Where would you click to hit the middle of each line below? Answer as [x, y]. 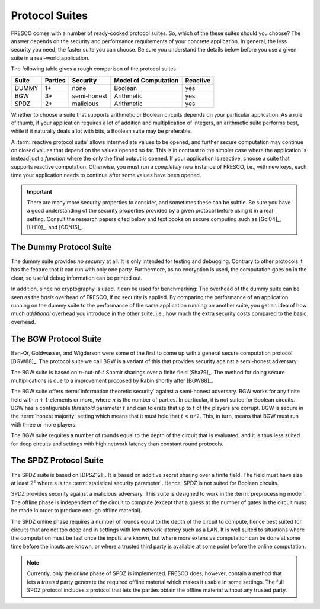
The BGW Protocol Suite [56, 339]
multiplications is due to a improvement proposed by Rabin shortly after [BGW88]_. [112, 380]
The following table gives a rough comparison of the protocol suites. [94, 69]
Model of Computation [146, 80]
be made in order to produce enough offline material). [76, 511]
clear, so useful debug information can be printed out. [77, 278]
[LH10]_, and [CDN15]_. [55, 227]
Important [40, 191]
